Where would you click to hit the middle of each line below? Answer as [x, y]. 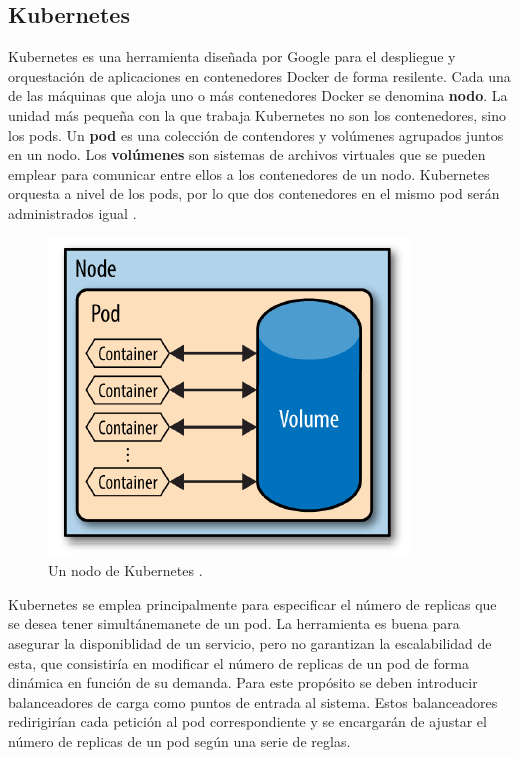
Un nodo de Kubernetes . [125, 570]
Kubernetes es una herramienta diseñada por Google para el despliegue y [232, 56]
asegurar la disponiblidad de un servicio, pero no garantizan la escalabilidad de [250, 642]
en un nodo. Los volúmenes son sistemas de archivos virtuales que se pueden [247, 154]
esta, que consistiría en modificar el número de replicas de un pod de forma [238, 662]
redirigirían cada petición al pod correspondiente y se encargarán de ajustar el [247, 721]
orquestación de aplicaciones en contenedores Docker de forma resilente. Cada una [259, 75]
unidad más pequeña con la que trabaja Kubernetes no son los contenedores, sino [257, 114]
